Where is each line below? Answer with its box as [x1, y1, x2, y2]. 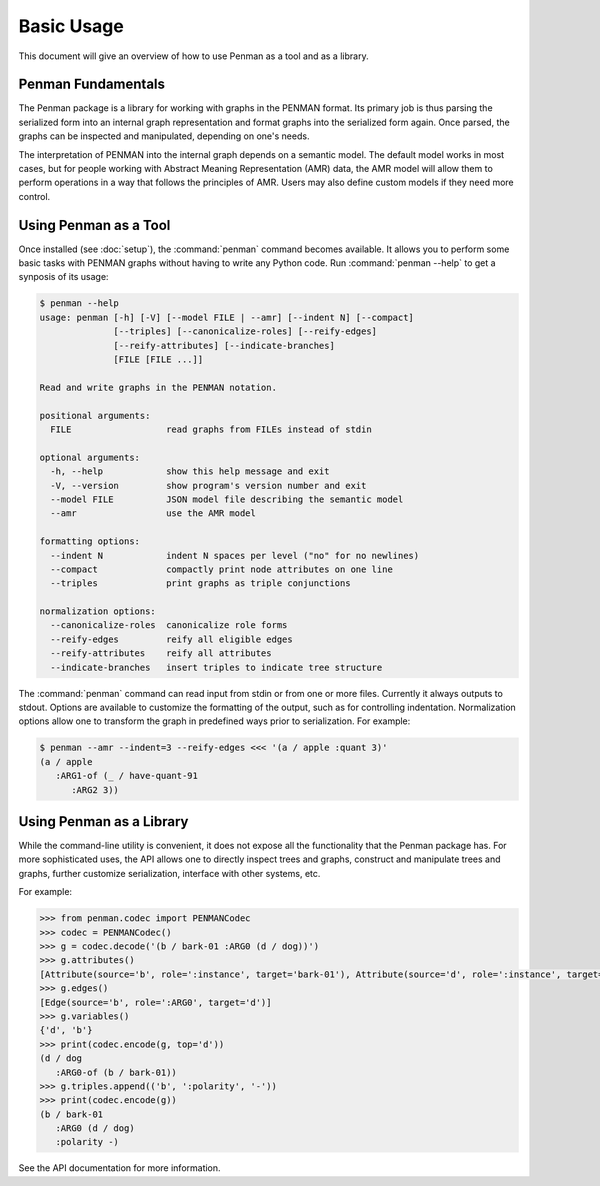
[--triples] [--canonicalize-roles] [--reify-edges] [113, 326, 378, 337]
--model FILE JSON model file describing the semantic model [50, 493, 404, 505]
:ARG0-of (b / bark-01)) [55, 1066, 177, 1078]
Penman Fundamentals [18, 76, 165, 93]
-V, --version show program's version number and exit [50, 480, 367, 491]
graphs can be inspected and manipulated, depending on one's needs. [18, 130, 310, 142]
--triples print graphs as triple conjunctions [50, 578, 351, 589]
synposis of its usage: [18, 271, 109, 283]
